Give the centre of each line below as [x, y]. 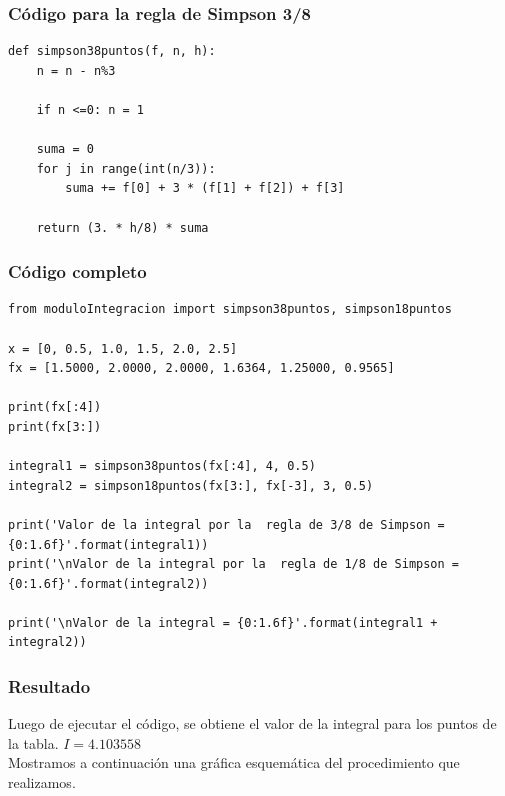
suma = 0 [65, 149]
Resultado [49, 685]
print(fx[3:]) [55, 426]
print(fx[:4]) [55, 407]
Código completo [77, 271]
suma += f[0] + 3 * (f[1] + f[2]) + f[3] [205, 188]
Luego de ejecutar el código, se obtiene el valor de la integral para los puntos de [252, 723]
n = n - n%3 [76, 70]
